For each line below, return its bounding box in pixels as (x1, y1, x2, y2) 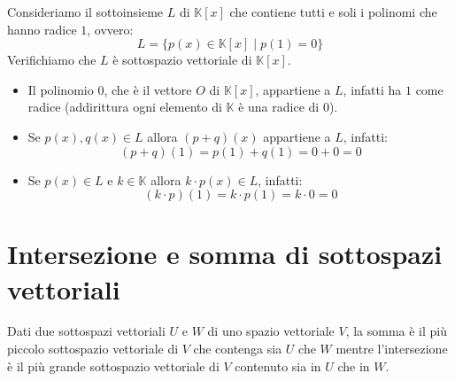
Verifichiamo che (7, 51, 96, 69)
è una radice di (238, 97, 320, 116)
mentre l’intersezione (335, 339, 448, 358)
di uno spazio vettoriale (207, 322, 335, 340)
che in (337, 356, 370, 375)
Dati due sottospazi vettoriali (7, 322, 166, 340)
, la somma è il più (345, 322, 448, 340)
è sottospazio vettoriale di (112, 51, 252, 69)
